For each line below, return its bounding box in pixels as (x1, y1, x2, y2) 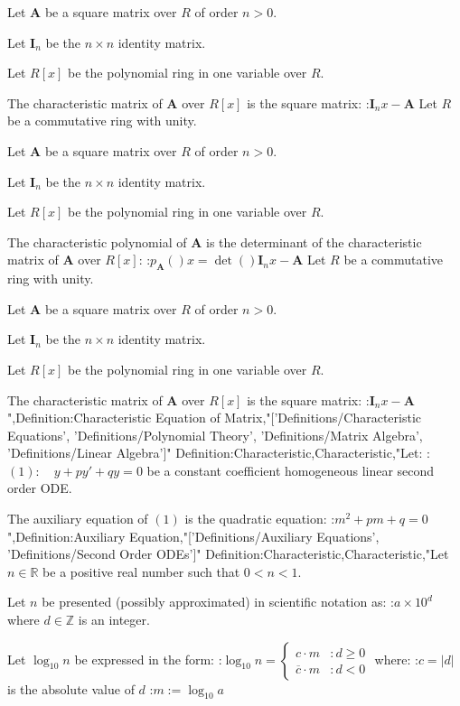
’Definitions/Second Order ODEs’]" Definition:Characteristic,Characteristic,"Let (7, 544, 449, 563)
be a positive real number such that (42, 562, 240, 581)
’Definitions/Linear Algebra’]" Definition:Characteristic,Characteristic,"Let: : (7, 443, 430, 462)
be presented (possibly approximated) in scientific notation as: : (42, 592, 394, 611)
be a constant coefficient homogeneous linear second (146, 460, 435, 479)
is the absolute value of (7, 679, 135, 698)
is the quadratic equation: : (184, 509, 335, 528)
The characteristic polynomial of (7, 232, 187, 251)
